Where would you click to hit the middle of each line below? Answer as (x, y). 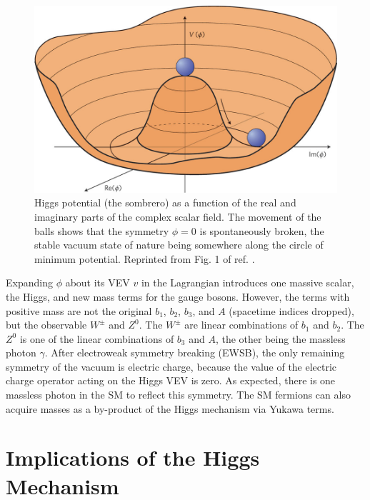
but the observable (46, 325)
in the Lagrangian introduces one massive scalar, (247, 282)
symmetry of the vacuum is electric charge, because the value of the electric (171, 366)
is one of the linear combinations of (97, 338)
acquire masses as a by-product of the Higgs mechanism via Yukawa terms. (170, 408)
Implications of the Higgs (133, 457)
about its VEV (97, 282)
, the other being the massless (280, 338)
